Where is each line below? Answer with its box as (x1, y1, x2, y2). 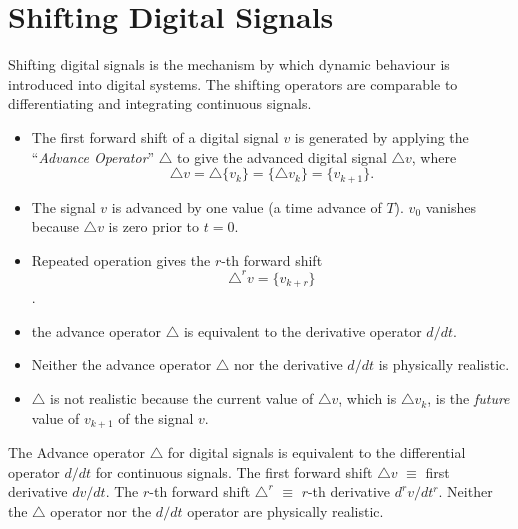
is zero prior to (108, 216, 200, 237)
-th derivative (307, 481, 391, 502)
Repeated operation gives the (31, 249, 211, 270)
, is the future (427, 388, 510, 409)
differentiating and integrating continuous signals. (8, 93, 312, 114)
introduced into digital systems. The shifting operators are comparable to (8, 73, 458, 94)
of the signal (118, 407, 194, 428)
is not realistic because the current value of (50, 388, 314, 409)
